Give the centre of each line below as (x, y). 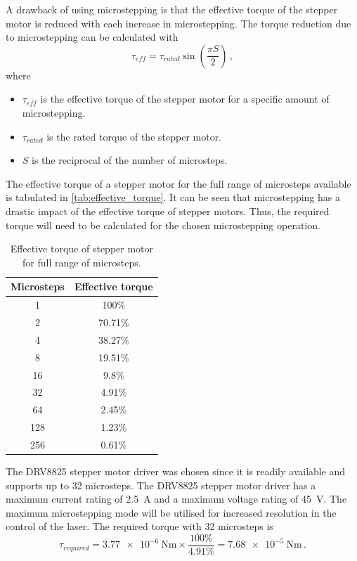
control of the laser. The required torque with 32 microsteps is (139, 526)
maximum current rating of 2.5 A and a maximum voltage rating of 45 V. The (176, 499)
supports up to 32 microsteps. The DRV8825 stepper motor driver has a (161, 485)
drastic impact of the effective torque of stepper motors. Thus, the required (168, 211)
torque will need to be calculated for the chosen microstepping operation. (163, 225)
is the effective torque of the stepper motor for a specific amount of (185, 99)
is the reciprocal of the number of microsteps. (130, 160)
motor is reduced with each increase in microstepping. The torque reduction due (178, 23)
